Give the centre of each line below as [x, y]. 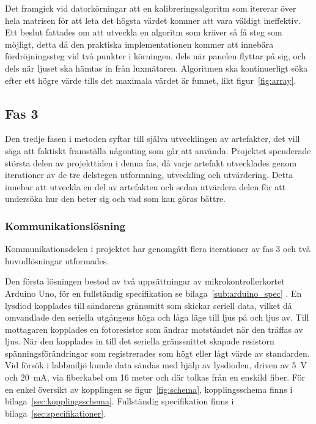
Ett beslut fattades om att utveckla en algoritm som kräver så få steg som [144, 32]
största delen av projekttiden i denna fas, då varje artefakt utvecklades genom [151, 162]
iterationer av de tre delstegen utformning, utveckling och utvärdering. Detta [149, 175]
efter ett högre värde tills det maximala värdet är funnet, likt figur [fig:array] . [151, 80]
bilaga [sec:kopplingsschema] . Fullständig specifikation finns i [119, 401]
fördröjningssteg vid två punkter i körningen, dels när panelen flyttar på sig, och [156, 56]
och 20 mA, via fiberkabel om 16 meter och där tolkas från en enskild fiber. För [155, 377]
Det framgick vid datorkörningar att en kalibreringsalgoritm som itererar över [151, 8]
